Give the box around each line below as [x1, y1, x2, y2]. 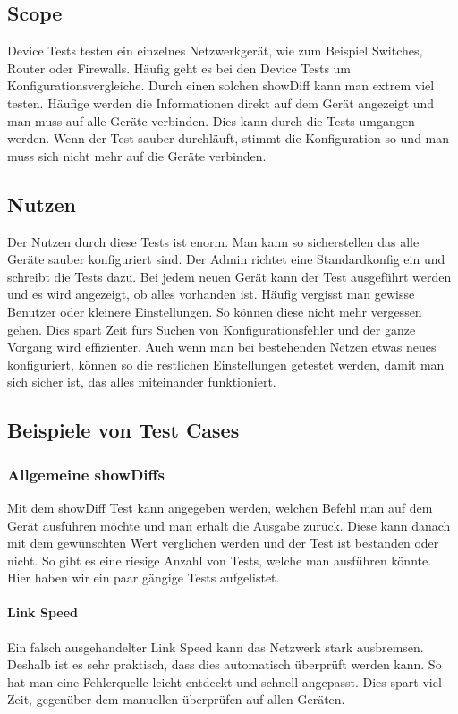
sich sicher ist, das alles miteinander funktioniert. [7, 372, 276, 391]
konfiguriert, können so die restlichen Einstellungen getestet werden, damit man [7, 354, 445, 373]
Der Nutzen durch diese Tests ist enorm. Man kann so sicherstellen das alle [7, 232, 420, 251]
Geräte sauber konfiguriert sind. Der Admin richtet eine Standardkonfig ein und [7, 250, 445, 268]
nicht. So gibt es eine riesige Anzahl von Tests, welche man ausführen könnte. [7, 550, 432, 569]
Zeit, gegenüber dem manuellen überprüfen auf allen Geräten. [7, 690, 345, 709]
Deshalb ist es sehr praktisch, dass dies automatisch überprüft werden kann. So [7, 655, 442, 674]
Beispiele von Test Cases [7, 416, 240, 444]
